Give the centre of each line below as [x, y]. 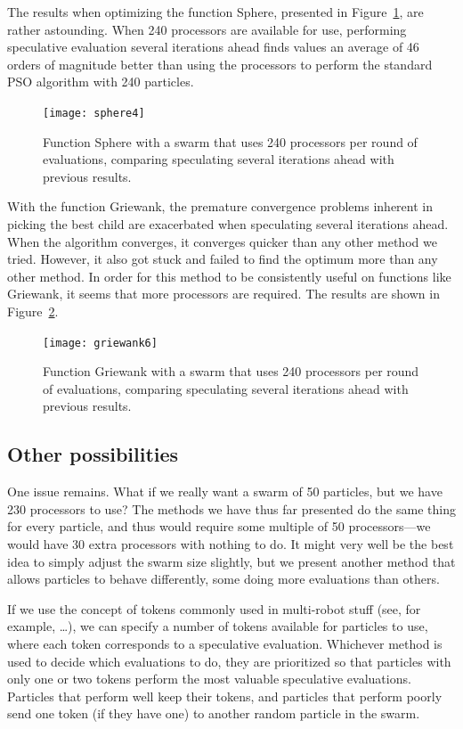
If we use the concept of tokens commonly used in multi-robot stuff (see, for [214, 608]
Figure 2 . [33, 311]
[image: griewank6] [100, 343]
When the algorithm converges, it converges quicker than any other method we [222, 241]
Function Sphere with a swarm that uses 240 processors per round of [230, 141]
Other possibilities [93, 454]
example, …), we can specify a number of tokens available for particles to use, [218, 626]
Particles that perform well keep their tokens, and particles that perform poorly [225, 696]
